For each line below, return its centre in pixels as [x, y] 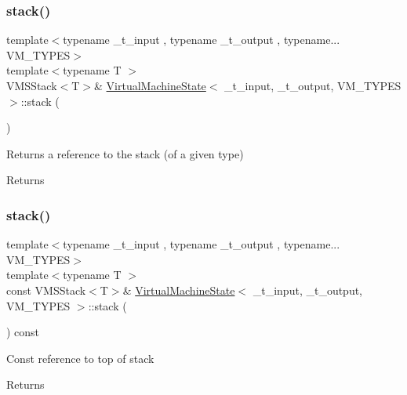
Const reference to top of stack [80, 358]
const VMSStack [46, 290]
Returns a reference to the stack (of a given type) [125, 153]
